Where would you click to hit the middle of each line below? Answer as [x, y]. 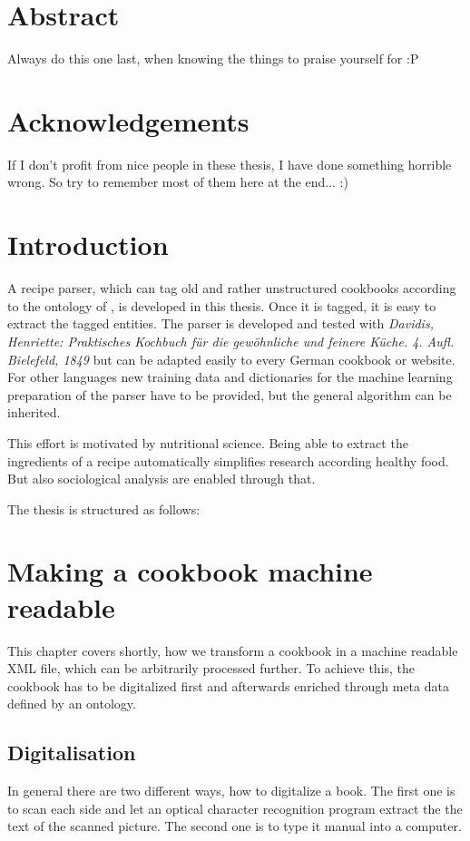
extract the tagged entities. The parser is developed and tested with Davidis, [220, 323]
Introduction [88, 244]
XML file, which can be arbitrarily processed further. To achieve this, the [211, 668]
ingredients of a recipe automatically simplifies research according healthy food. [228, 460]
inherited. [34, 412]
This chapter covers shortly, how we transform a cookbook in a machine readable [233, 650]
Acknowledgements [128, 120]
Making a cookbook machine [190, 571]
